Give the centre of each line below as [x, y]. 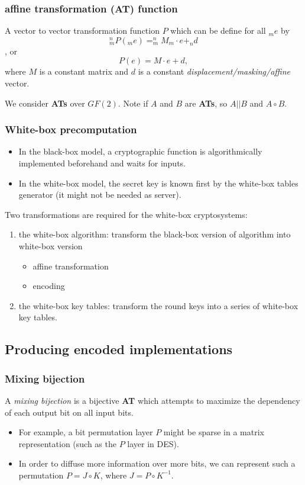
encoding [49, 286]
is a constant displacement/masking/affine [214, 71]
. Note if [133, 103]
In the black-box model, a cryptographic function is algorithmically [140, 151]
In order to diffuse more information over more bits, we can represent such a [157, 463]
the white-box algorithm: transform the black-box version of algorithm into [155, 234]
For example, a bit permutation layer [86, 432]
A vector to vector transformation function [82, 30]
